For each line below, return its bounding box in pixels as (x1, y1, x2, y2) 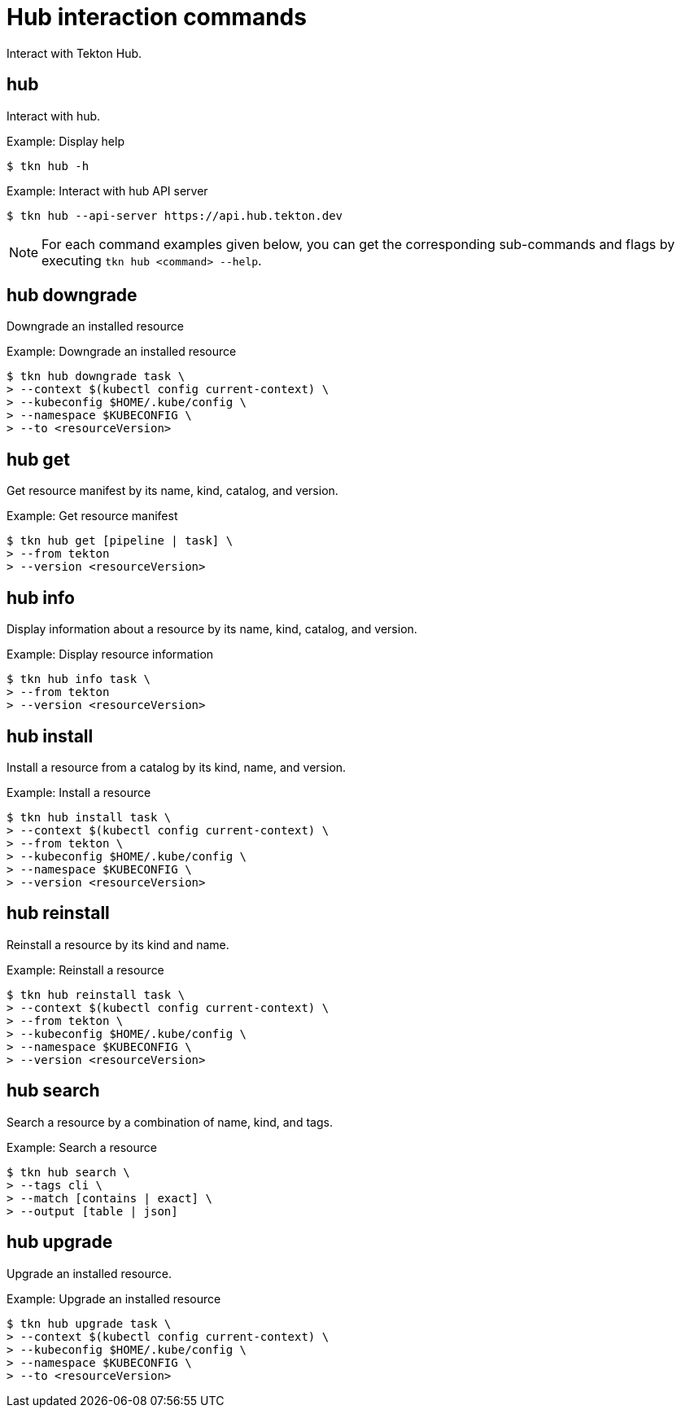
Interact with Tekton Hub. (7, 46, 142, 60)
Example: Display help (7, 134, 124, 148)
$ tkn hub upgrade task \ (7, 1316, 172, 1330)
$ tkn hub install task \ (7, 810, 172, 824)
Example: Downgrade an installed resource (7, 344, 237, 359)
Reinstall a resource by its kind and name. (7, 937, 229, 952)
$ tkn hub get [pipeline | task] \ (7, 534, 234, 548)
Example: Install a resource (7, 785, 151, 799)
